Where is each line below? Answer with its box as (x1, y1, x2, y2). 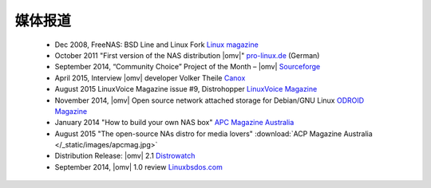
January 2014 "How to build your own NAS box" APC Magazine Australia (54, 118, 295, 127)
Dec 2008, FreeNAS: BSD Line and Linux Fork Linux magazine (54, 40, 259, 49)
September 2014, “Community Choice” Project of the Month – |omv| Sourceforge (54, 62, 321, 72)
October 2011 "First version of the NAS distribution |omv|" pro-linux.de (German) (54, 50, 320, 60)
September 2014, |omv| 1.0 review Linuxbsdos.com (54, 162, 223, 171)
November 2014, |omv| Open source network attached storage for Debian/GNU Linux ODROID (54, 96, 365, 105)
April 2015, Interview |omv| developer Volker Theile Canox (54, 72, 246, 83)
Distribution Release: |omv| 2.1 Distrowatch (54, 151, 196, 161)
